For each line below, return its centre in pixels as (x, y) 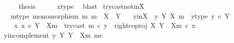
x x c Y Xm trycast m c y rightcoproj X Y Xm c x (105, 25)
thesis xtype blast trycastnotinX (82, 6)
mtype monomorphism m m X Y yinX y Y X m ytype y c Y (120, 15)
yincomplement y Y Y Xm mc (53, 34)
